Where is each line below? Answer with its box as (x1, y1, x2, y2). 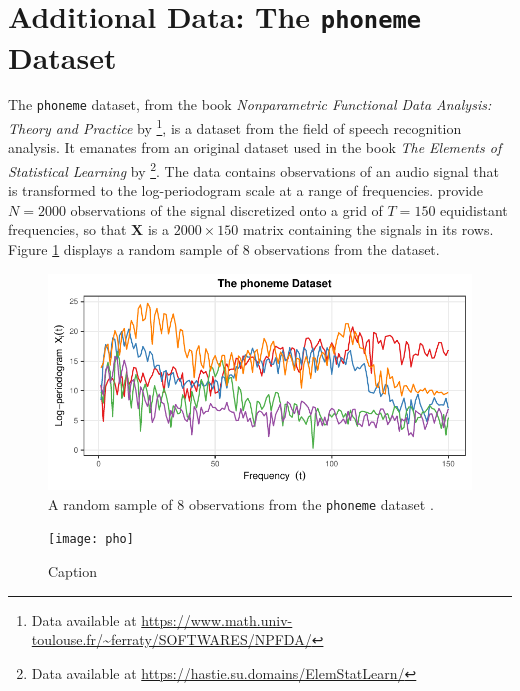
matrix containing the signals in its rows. (242, 219, 494, 240)
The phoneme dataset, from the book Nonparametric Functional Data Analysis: (8, 94, 492, 115)
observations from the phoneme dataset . (188, 493, 434, 514)
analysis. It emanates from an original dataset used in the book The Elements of (8, 137, 502, 158)
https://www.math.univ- (141, 609, 293, 630)
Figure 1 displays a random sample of (8, 238, 238, 259)
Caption (48, 560, 98, 581)
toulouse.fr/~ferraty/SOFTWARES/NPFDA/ (31, 629, 312, 650)
